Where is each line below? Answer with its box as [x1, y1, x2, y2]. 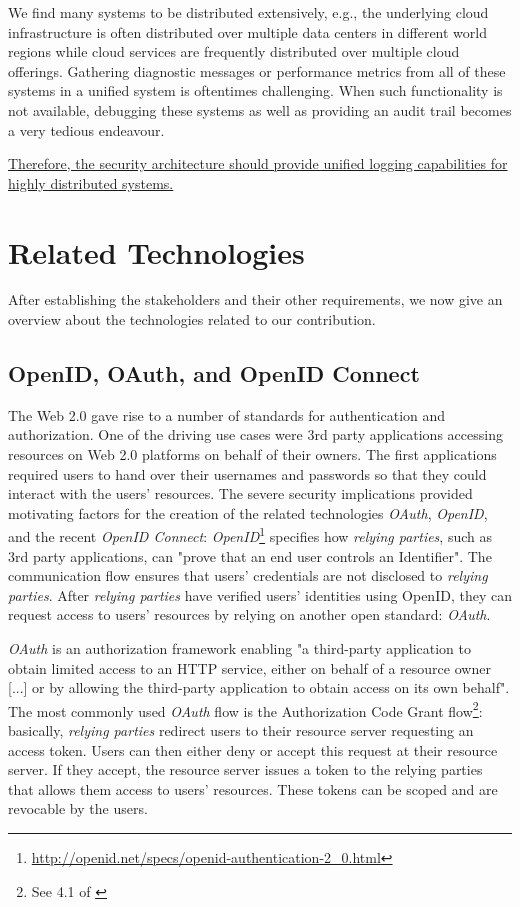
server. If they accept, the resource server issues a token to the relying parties [8, 759, 483, 780]
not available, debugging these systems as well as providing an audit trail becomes [8, 99, 512, 120]
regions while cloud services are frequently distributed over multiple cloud [8, 41, 460, 62]
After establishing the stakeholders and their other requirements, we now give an [8, 289, 503, 310]
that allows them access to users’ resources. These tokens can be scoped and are [8, 778, 498, 799]
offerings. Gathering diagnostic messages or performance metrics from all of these [8, 60, 506, 81]
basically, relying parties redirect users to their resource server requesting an [8, 720, 474, 741]
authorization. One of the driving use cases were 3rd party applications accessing [8, 424, 503, 445]
